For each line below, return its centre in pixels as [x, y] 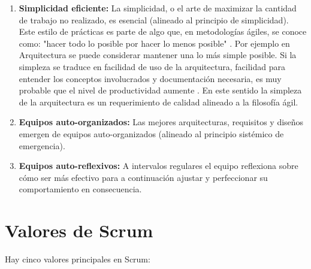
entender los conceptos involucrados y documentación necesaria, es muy [150, 78]
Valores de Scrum [79, 230]
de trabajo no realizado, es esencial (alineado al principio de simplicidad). [154, 19]
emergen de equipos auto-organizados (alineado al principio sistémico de [151, 133]
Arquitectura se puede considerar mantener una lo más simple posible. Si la [158, 55]
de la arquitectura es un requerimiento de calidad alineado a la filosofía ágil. [158, 102]
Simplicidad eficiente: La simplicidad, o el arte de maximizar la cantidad [158, 8]
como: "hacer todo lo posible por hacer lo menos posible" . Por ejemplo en [154, 43]
